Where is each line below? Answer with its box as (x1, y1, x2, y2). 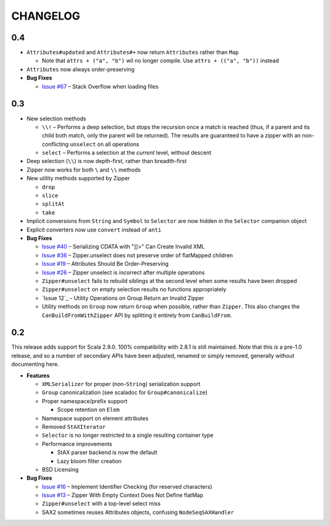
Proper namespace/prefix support (42, 397, 128, 404)
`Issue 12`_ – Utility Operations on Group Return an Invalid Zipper (42, 294, 205, 302)
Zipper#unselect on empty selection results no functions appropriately (42, 286, 227, 293)
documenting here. (11, 360, 59, 368)
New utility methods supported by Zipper (26, 175, 130, 182)
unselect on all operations (70, 141, 140, 148)
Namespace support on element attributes (42, 414, 149, 422)
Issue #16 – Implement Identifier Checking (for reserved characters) (42, 483, 213, 490)
